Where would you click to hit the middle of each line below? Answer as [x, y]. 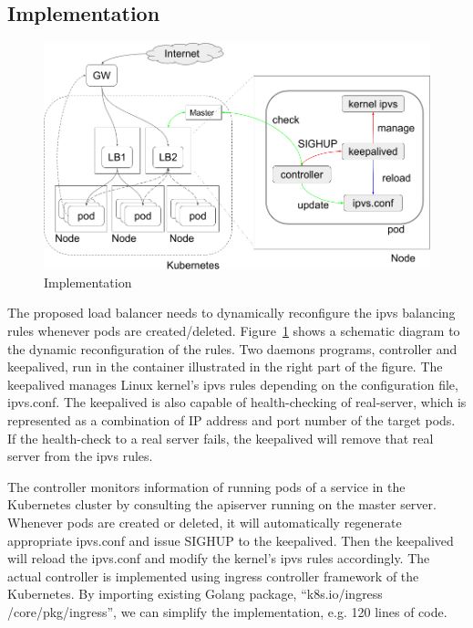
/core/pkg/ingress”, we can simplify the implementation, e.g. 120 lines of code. [227, 611]
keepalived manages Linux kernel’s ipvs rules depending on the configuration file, [233, 384]
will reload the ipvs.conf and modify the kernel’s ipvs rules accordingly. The [219, 558]
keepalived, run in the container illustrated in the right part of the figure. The [225, 366]
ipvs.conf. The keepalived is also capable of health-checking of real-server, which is [237, 402]
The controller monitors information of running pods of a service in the [206, 486]
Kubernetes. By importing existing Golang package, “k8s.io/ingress [195, 594]
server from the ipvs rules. [80, 456]
